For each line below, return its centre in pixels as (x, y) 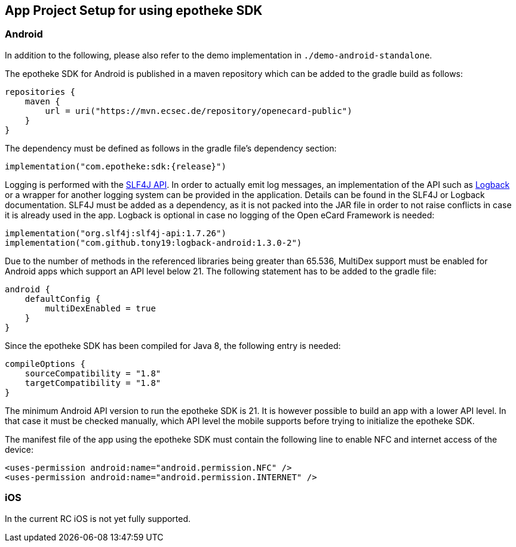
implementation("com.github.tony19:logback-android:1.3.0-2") (153, 242)
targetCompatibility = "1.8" (93, 383)
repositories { (40, 92)
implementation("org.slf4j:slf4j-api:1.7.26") (116, 233)
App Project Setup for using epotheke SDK (134, 10)
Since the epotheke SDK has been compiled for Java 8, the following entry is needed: (173, 345)
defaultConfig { (63, 299)
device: (19, 449)
